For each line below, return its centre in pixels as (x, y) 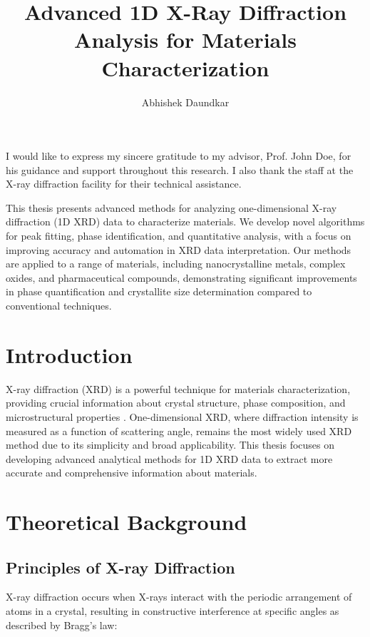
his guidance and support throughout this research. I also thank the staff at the (180, 169)
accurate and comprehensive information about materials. (132, 473)
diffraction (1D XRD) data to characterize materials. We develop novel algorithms (185, 221)
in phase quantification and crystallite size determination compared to (159, 291)
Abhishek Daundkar (185, 102)
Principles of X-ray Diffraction (120, 567)
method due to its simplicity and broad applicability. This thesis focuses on (170, 445)
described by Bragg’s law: (62, 625)
